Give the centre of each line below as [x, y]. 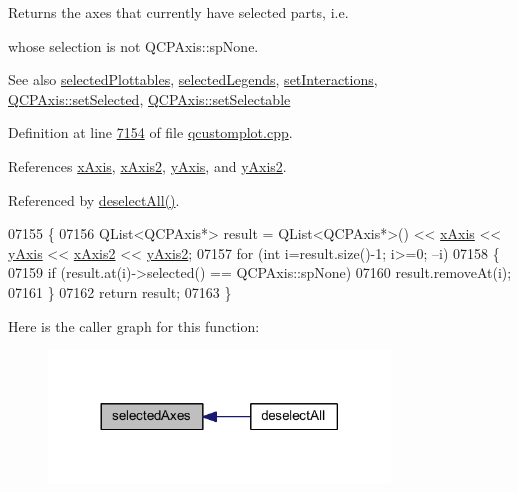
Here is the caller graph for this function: [134, 325]
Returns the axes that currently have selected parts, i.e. [178, 12]
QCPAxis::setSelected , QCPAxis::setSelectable [149, 98]
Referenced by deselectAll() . [94, 199]
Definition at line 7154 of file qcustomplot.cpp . [150, 132]
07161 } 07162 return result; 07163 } [120, 291]
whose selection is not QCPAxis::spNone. [133, 45]
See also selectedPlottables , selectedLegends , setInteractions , [193, 79]
